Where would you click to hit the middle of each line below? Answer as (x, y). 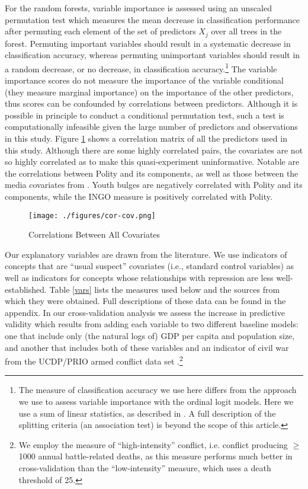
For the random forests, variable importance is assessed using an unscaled (139, 8)
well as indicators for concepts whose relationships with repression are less (139, 278)
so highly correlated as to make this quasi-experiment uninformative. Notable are (152, 162)
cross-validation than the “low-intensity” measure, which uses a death (145, 468)
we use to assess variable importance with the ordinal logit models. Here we (156, 402)
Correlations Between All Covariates (94, 234)
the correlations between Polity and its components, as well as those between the (152, 173)
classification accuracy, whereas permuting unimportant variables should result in (153, 55)
